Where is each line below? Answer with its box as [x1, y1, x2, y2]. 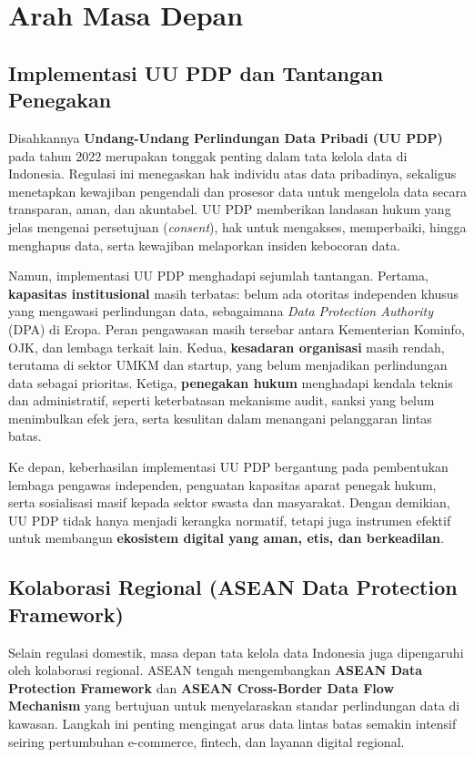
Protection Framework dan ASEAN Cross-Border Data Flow [8, 678, 395, 697]
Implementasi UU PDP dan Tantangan [8, 58, 384, 87]
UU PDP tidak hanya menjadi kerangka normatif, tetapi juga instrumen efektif [8, 510, 451, 529]
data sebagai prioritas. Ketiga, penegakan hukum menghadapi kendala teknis [8, 373, 453, 392]
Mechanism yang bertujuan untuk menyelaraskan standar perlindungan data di [8, 696, 460, 715]
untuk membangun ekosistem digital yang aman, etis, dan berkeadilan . [8, 528, 444, 547]
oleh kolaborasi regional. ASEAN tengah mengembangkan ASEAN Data [8, 660, 423, 680]
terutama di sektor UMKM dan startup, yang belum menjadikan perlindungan [8, 355, 448, 374]
